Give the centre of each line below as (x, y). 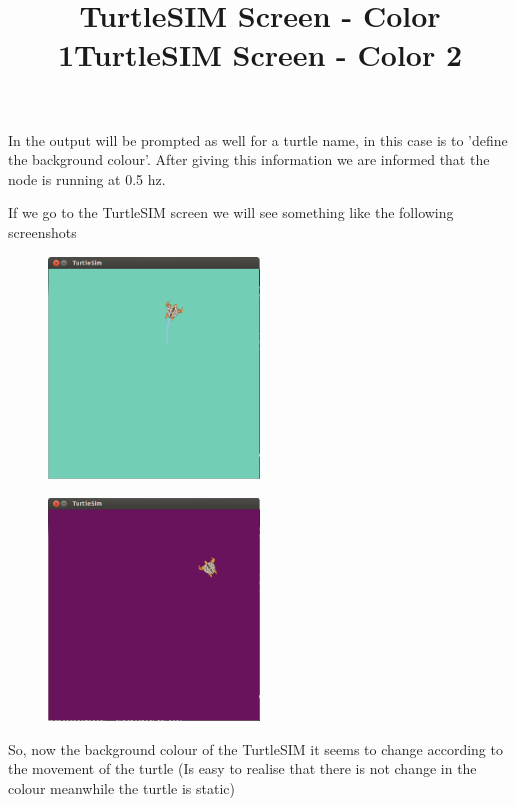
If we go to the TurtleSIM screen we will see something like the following (231, 212)
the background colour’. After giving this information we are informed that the (249, 159)
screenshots (42, 231)
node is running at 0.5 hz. (87, 178)
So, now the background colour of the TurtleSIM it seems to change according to (255, 748)
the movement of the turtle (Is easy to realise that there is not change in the (242, 768)
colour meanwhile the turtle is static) (121, 787)
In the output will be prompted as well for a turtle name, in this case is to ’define (258, 139)
